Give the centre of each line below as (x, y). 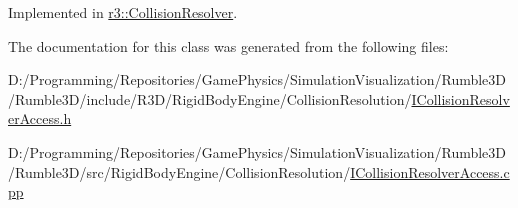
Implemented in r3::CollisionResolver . (123, 12)
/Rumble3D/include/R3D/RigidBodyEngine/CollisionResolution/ (210, 98)
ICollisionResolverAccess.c (430, 171)
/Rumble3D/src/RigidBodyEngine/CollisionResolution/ (179, 171)
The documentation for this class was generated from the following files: (228, 45)
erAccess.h (40, 118)
